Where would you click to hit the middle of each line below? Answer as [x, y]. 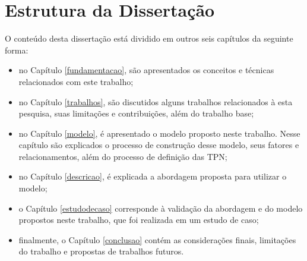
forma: [17, 50]
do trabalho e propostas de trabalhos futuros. [101, 251]
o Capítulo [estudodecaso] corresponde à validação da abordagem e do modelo [161, 208]
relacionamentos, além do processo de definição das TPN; [123, 156]
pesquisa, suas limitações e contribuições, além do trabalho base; [136, 113]
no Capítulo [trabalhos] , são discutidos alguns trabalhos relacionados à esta [156, 101]
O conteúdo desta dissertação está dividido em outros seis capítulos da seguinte [149, 38]
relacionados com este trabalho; [76, 81]
